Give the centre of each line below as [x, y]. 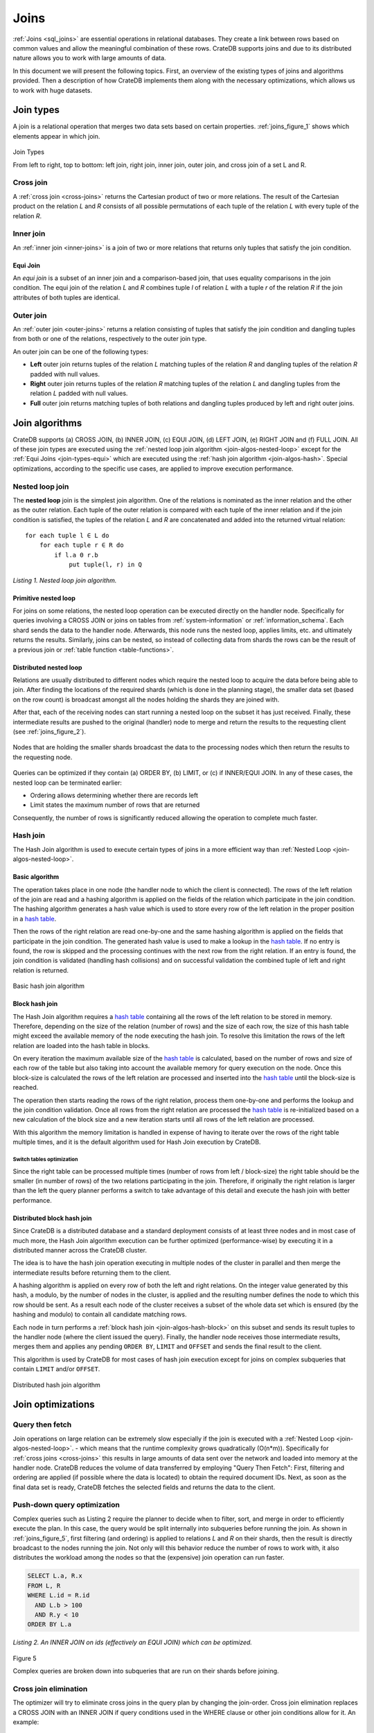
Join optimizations [54, 1405]
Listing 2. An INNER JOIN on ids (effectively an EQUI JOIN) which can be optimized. [133, 1642]
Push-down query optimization [66, 1505]
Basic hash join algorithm [49, 986]
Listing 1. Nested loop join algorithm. [65, 580]
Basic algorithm [36, 877]
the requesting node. [43, 757]
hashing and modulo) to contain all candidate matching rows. [100, 1314]
